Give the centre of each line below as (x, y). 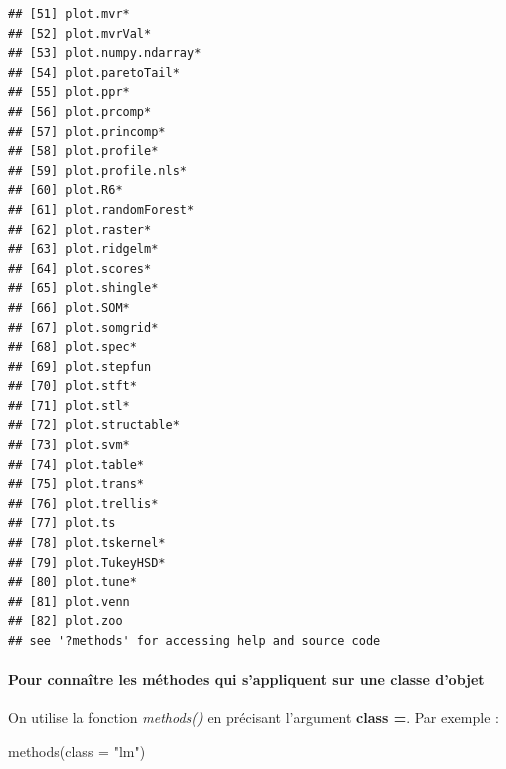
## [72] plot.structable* (94, 425)
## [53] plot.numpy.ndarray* (105, 53)
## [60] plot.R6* (65, 190)
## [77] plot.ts (62, 523)
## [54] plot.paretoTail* (94, 72)
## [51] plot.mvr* (69, 14)
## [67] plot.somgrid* (83, 327)
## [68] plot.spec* (72, 347)
